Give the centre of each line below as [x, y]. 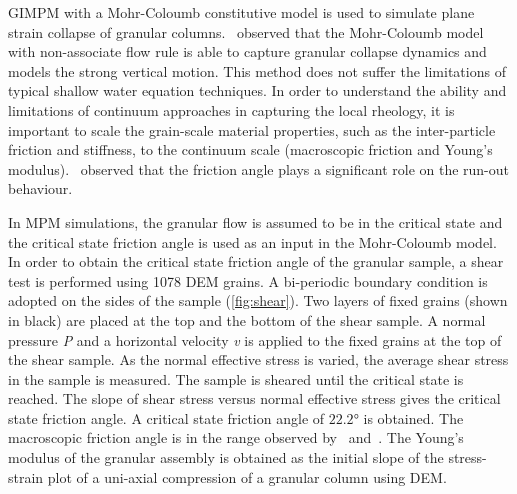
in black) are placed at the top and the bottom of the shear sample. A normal [247, 319]
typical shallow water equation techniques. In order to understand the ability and [257, 90]
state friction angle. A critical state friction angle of [166, 417]
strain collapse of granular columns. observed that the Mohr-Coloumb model [246, 31]
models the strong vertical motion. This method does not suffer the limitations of [257, 70]
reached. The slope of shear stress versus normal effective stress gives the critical [254, 398]
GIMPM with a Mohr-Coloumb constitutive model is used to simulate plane [241, 12]
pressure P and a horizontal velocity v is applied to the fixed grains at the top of [255, 339]
